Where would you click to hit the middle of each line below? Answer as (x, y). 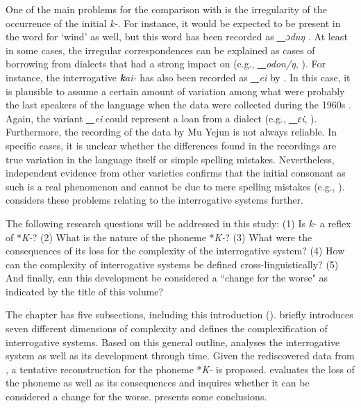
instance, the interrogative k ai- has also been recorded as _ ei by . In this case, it (178, 77)
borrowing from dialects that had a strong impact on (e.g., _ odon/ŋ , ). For (166, 64)
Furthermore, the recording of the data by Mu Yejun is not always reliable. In (171, 132)
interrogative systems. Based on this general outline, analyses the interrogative (173, 342)
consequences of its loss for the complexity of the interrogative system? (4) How (175, 251)
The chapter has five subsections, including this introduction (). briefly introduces (179, 315)
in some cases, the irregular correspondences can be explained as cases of (160, 50)
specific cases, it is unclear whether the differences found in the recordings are (171, 145)
